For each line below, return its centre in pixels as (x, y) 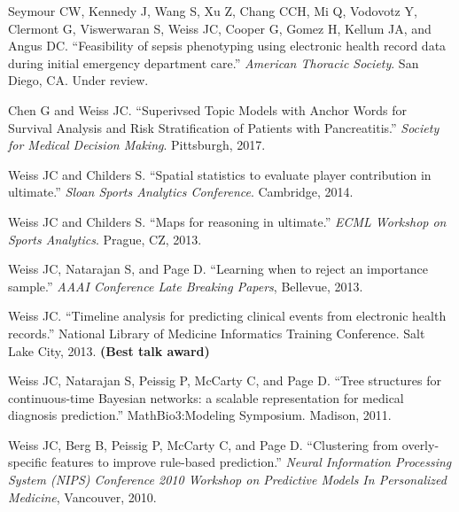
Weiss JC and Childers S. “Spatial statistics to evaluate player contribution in (220, 174)
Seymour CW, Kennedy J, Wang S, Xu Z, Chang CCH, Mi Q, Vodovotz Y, (213, 11)
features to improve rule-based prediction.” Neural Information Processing (251, 462)
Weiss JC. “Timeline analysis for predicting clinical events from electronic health (227, 316)
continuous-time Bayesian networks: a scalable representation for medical (206, 397)
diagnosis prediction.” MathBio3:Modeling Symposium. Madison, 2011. (200, 415)
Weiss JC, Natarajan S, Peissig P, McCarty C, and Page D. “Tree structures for (225, 380)
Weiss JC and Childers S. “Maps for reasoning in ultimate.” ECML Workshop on (227, 221)
